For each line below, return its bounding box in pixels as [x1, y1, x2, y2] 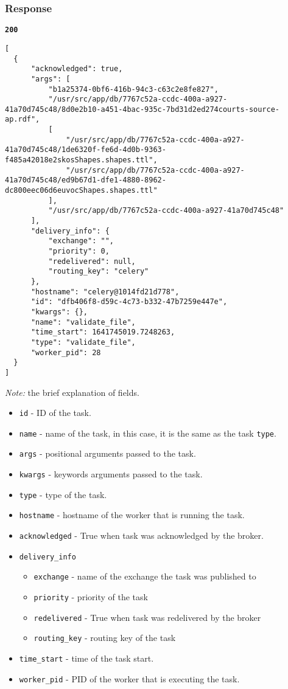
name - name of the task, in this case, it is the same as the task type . [19, 426, 276, 439]
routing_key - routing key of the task [33, 631, 176, 644]
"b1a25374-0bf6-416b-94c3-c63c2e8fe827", [48, 85, 219, 94]
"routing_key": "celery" [48, 267, 149, 276]
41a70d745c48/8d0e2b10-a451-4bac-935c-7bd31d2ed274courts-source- [5, 105, 280, 114]
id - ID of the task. [19, 406, 91, 419]
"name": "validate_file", [30, 317, 136, 327]
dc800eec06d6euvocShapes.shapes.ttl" [5, 186, 158, 195]
